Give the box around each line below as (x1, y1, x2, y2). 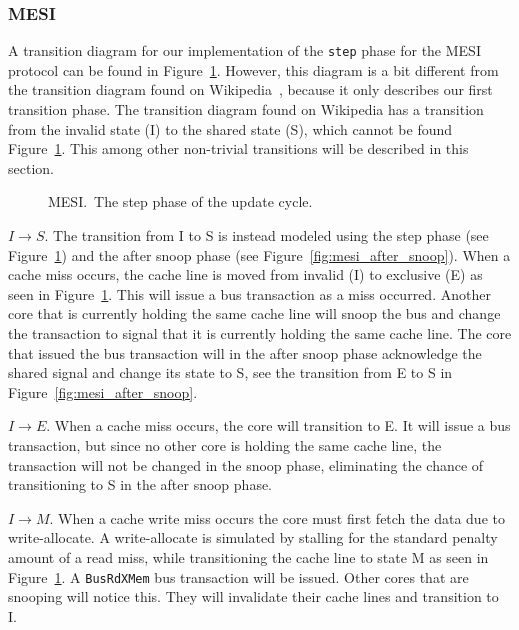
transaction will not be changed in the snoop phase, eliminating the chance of (8, 454, 484, 475)
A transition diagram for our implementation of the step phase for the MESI (8, 40, 481, 61)
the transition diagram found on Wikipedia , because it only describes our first (8, 79, 493, 100)
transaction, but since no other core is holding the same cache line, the (8, 434, 442, 455)
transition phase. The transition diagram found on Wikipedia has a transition (8, 99, 484, 120)
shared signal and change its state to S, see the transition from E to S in (8, 362, 453, 383)
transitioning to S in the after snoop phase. (8, 474, 273, 495)
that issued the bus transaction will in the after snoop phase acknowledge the (8, 342, 482, 363)
